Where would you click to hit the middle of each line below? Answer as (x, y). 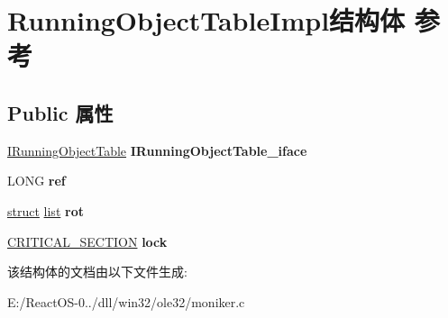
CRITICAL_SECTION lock (87, 241)
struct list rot (46, 210)
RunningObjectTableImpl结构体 (206, 20)
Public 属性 (60, 112)
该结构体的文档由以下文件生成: (97, 272)
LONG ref (37, 181)
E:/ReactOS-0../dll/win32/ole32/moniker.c (126, 301)
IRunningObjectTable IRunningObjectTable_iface (157, 150)
